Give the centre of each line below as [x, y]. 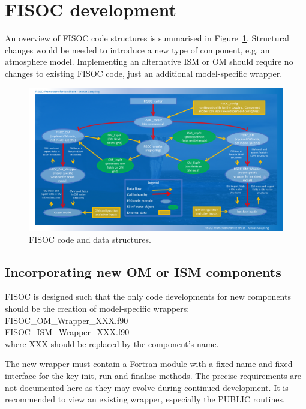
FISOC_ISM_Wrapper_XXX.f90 [67, 332]
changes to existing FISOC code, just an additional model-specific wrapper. [144, 73]
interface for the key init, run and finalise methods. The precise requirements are [153, 375]
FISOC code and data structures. [90, 239]
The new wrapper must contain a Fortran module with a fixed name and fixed [149, 364]
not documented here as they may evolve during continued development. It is [147, 387]
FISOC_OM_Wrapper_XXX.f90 [67, 320]
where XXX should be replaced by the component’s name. [112, 343]
